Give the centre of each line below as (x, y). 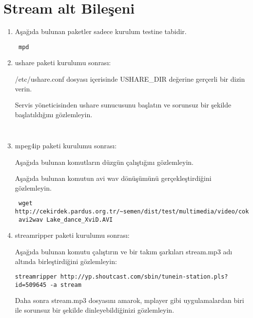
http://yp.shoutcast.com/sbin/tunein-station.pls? (144, 277)
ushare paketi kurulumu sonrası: (63, 62)
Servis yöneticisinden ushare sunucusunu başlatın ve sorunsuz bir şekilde (123, 105)
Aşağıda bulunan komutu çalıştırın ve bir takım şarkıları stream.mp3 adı (124, 251)
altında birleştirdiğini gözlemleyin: (66, 261)
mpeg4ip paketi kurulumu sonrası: (66, 145)
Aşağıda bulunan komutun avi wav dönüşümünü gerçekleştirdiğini (113, 178)
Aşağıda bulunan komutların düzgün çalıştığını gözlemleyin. (104, 162)
